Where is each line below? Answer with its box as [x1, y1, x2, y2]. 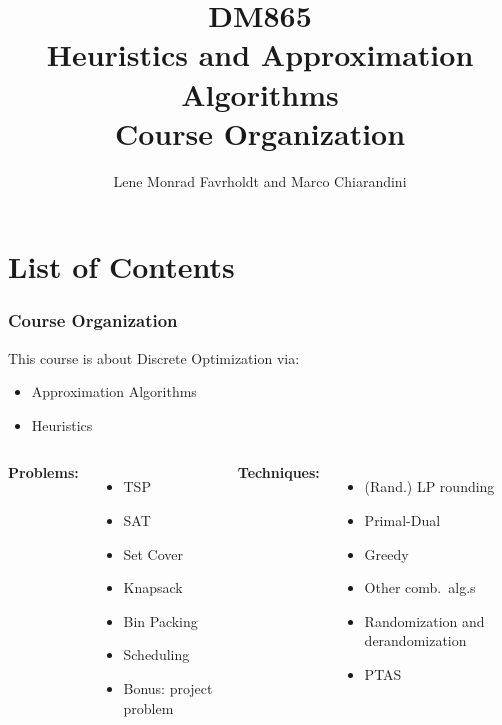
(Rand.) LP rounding [364, 476, 495, 497]
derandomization [364, 630, 467, 651]
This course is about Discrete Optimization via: [8, 347, 300, 368]
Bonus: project [123, 678, 213, 699]
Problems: [8, 462, 79, 483]
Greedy [364, 543, 409, 564]
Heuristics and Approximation [46, 34, 474, 75]
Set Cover [123, 543, 184, 564]
